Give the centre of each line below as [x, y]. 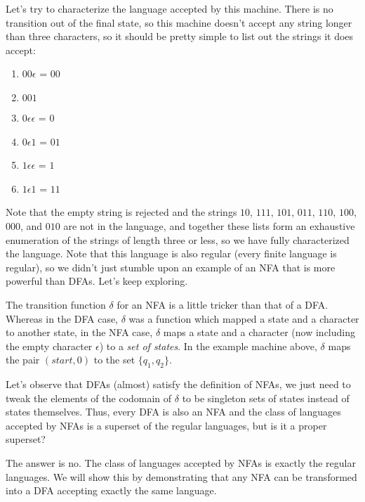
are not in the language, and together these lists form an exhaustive [209, 225]
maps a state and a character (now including [259, 332]
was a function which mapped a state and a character [244, 318]
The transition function [56, 304]
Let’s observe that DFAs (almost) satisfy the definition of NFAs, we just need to [178, 384]
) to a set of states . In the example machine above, [208, 346]
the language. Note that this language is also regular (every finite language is [171, 253]
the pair [23, 360]
